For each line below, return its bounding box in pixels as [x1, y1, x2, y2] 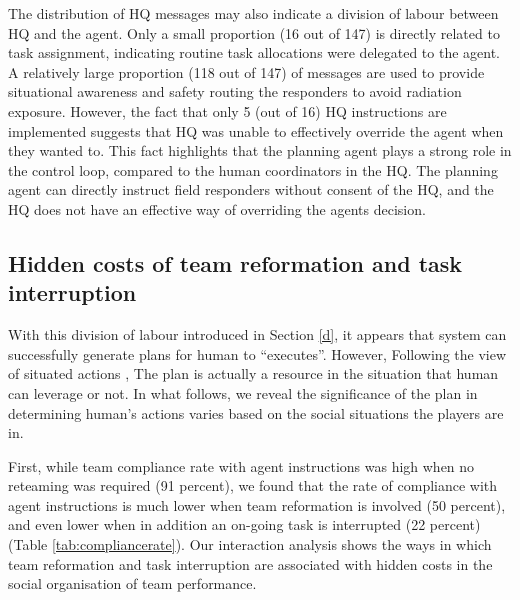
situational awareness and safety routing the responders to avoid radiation [8, 81, 462, 102]
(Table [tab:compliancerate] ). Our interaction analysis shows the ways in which [8, 534, 492, 555]
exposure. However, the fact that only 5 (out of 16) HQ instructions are [8, 100, 447, 121]
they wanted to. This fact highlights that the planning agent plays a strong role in [8, 140, 512, 161]
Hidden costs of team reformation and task [8, 247, 463, 278]
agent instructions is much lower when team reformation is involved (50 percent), [8, 494, 506, 515]
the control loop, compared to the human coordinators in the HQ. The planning [8, 159, 498, 180]
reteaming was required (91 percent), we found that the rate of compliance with [8, 475, 498, 496]
